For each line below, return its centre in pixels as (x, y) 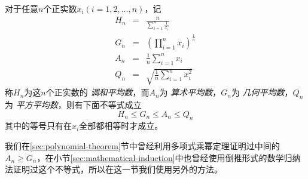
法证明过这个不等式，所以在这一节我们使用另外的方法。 (114, 169)
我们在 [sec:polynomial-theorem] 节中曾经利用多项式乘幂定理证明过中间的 (142, 146)
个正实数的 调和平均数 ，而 (97, 92)
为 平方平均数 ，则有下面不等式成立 (73, 105)
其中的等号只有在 (38, 126)
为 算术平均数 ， (190, 92)
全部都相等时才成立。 (121, 126)
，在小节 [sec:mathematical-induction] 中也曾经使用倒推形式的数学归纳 (169, 157)
